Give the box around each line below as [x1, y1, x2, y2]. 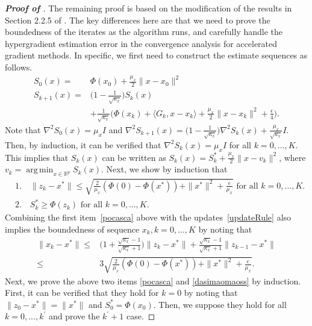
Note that [5, 123, 41, 136]
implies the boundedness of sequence [5, 222, 140, 235]
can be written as [102, 151, 166, 163]
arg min [26, 166, 54, 175]
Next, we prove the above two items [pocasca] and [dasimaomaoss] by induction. [5, 274, 301, 287]
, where [279, 151, 306, 163]
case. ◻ [126, 310, 155, 322]
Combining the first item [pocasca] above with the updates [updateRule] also [5, 211, 292, 224]
